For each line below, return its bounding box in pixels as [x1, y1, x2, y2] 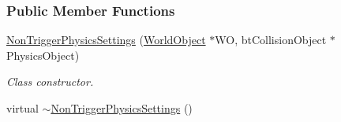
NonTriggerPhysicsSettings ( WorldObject [6, 31, 206, 48]
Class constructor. [6, 73, 94, 90]
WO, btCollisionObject [215, 31, 327, 48]
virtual [6, 100, 39, 116]
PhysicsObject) [6, 46, 80, 63]
